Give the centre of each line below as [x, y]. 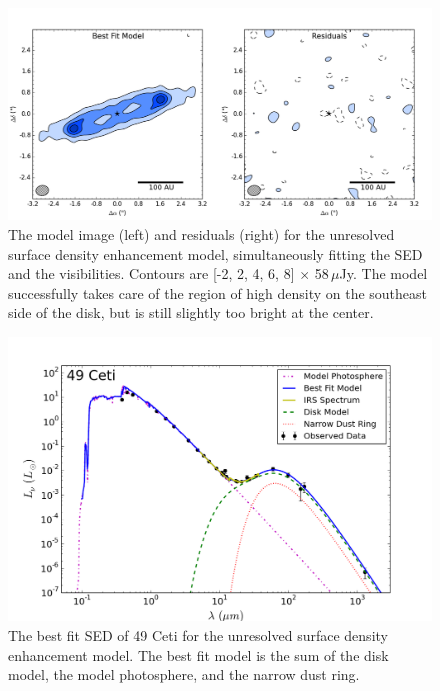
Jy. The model [383, 273]
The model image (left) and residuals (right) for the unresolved [201, 234]
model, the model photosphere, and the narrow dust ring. [184, 674]
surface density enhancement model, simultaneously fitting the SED [215, 253]
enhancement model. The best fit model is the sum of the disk [198, 654]
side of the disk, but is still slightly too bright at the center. [191, 312]
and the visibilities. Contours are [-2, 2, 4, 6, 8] [151, 273]
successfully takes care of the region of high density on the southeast [218, 292]
